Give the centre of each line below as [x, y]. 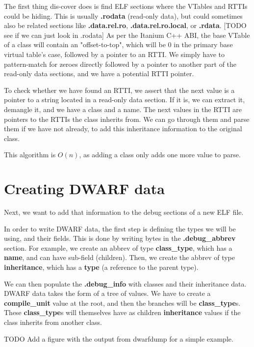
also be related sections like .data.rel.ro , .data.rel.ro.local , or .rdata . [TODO [125, 25]
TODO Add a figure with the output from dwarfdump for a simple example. [119, 338]
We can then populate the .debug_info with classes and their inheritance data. [125, 283]
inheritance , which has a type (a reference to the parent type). [101, 267]
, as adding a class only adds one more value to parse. [160, 155]
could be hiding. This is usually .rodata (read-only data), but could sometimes [123, 15]
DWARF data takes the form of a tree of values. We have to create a [107, 293]
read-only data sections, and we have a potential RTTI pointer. [99, 73]
